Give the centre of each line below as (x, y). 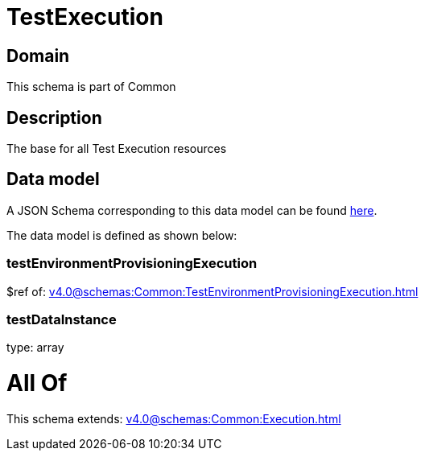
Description (54, 117)
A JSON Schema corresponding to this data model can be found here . (192, 210)
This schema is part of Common (91, 87)
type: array (35, 348)
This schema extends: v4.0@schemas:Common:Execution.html (174, 418)
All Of (37, 383)
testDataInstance (62, 319)
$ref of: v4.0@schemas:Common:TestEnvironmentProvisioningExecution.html (212, 291)
